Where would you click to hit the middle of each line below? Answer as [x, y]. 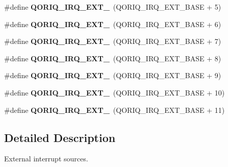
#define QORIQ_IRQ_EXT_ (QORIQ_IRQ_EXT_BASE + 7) [113, 41]
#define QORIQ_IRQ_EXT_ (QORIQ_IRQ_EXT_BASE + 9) [113, 75]
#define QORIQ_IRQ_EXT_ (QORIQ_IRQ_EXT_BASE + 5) [113, 7]
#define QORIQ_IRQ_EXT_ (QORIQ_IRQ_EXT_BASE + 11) [115, 110]
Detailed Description [60, 137]
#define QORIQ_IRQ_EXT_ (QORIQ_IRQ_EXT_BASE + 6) [113, 24]
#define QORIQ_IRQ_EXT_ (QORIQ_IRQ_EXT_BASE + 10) [115, 92]
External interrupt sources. [46, 159]
